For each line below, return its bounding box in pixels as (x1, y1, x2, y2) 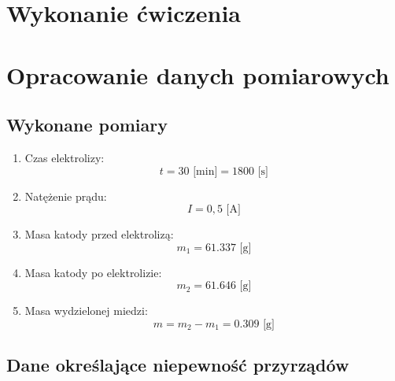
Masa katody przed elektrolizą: (24, 226, 174, 242)
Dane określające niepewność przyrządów (6, 353, 349, 377)
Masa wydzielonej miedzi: (24, 302, 148, 319)
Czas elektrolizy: (24, 149, 105, 165)
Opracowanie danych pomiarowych (6, 58, 389, 91)
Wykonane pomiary (6, 113, 168, 137)
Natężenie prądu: (24, 187, 107, 204)
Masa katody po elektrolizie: (24, 264, 162, 280)
